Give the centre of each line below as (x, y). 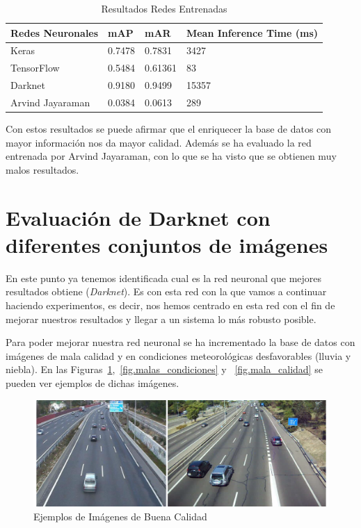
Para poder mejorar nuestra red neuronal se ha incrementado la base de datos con (180, 342)
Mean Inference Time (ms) (252, 32)
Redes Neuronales (55, 32)
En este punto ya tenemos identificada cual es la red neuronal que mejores (164, 278)
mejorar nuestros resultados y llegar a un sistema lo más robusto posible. (161, 319)
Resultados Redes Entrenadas (164, 8)
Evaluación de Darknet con (138, 217)
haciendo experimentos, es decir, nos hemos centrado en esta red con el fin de (170, 305)
